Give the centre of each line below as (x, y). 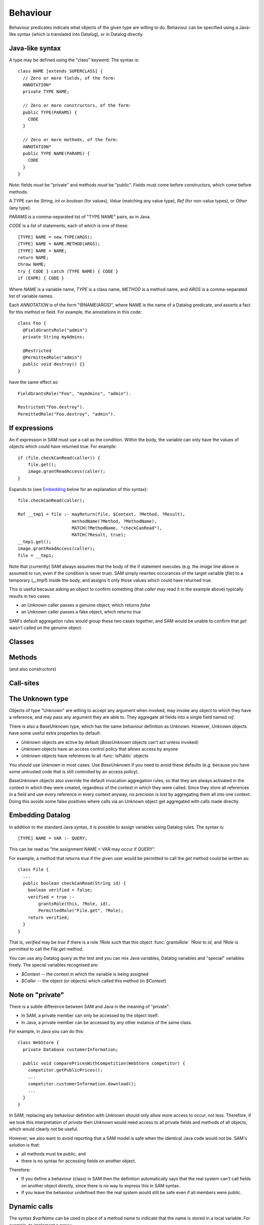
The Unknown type (39, 698)
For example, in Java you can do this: (46, 1031)
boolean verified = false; (60, 890)
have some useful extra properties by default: (55, 733)
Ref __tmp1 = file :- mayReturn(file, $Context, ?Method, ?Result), (101, 514)
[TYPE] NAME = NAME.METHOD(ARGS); (59, 244)
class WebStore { (38, 1043)
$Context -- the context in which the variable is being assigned (85, 974)
